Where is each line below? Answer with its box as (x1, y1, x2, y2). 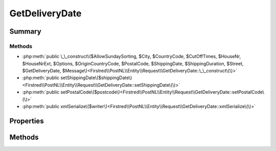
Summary (9, 27, 41, 36)
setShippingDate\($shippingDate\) (60, 74, 132, 81)
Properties (9, 116, 44, 125)
